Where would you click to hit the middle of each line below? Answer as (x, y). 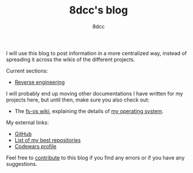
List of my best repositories (48, 140)
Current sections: (27, 70)
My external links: (27, 122)
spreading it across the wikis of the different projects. (71, 59)
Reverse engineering (40, 82)
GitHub (23, 134)
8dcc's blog (99, 10)
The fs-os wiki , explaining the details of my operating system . (89, 111)
